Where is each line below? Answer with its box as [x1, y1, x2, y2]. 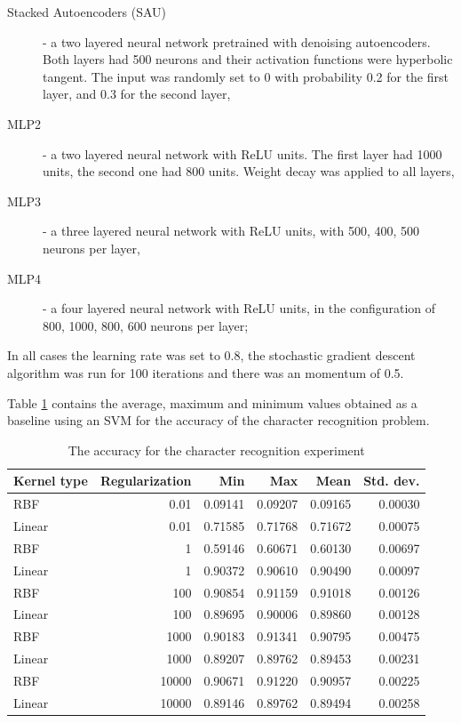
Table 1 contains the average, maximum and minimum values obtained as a [7, 393, 417, 412]
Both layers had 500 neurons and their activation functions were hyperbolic [43, 50, 453, 68]
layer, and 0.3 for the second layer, [43, 84, 231, 103]
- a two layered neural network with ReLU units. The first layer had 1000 [43, 144, 442, 163]
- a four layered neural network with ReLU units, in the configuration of [43, 299, 436, 317]
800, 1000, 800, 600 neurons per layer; [43, 316, 249, 334]
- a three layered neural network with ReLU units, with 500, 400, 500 [43, 221, 420, 240]
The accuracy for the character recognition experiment [68, 440, 365, 459]
